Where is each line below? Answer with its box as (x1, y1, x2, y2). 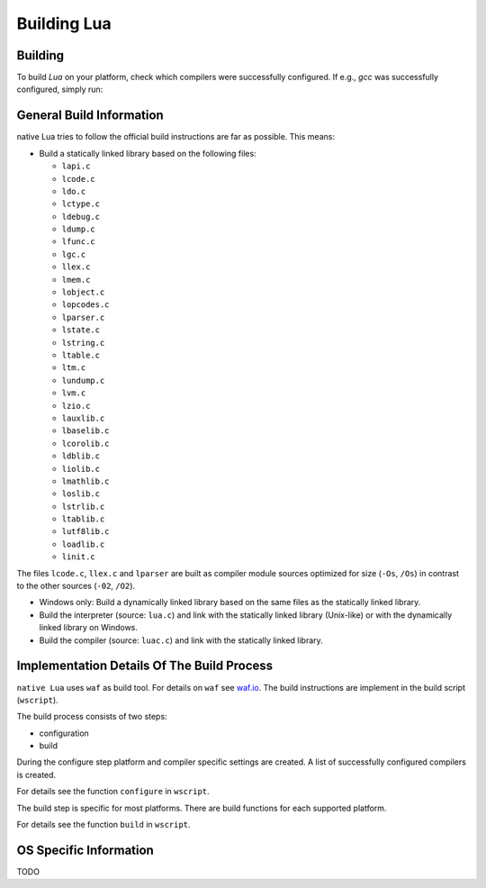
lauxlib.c (61, 412, 105, 423)
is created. (16, 769, 57, 780)
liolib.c (61, 464, 101, 474)
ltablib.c (61, 514, 105, 524)
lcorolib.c (61, 438, 110, 449)
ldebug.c (61, 212, 101, 222)
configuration (39, 728, 89, 738)
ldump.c (61, 224, 96, 234)
